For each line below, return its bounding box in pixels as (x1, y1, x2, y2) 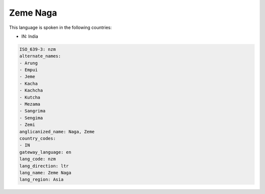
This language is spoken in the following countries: (9, 24, 112, 30)
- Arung (19, 60, 38, 66)
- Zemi (19, 122, 35, 127)
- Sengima (19, 115, 43, 121)
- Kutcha (19, 95, 41, 100)
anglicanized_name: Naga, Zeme (19, 129, 95, 134)
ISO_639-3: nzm (19, 47, 56, 52)
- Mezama (19, 101, 41, 107)
